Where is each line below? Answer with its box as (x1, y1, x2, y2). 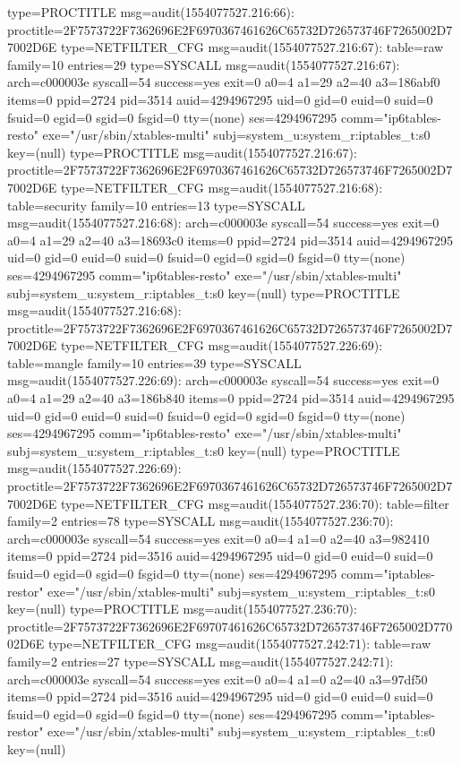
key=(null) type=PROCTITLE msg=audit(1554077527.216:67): (7, 142, 357, 161)
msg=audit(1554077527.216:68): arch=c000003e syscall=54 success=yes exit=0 (7, 213, 440, 232)
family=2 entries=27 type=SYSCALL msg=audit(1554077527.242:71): (7, 651, 394, 670)
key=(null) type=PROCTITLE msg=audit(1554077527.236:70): (7, 599, 357, 618)
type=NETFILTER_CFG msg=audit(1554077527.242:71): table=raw (47, 634, 431, 653)
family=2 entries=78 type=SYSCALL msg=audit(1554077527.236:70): (7, 511, 394, 530)
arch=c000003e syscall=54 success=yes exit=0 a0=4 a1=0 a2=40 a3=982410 (7, 529, 430, 547)
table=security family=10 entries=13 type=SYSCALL (7, 195, 305, 214)
